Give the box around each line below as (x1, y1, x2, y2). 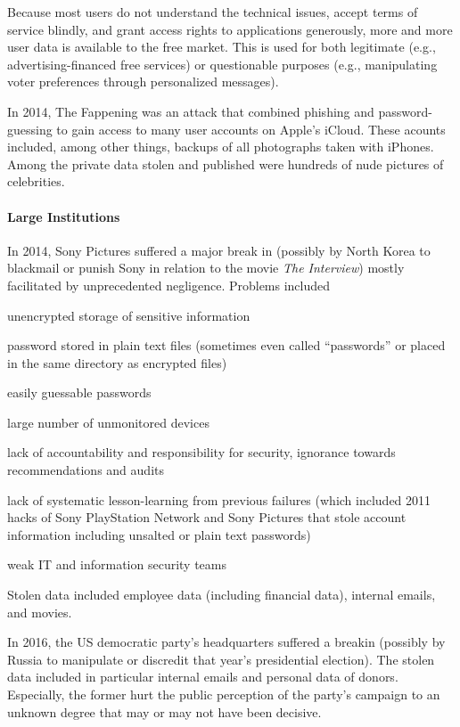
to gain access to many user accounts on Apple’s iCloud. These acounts (56, 119, 446, 138)
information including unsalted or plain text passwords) (7, 525, 311, 543)
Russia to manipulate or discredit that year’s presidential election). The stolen (7, 649, 435, 668)
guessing (7, 119, 53, 138)
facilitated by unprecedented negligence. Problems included (7, 275, 331, 294)
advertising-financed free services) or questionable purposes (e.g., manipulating (7, 54, 438, 73)
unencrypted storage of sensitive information (7, 306, 251, 324)
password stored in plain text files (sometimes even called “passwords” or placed (7, 336, 446, 355)
